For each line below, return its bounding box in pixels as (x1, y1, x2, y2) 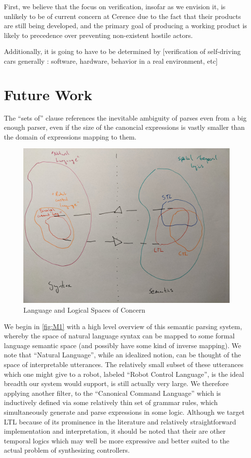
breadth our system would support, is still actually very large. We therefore (4, 378, 229, 388)
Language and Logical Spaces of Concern (23, 305, 145, 315)
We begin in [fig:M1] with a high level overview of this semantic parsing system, (4, 321, 242, 331)
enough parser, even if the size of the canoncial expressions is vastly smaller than (4, 122, 245, 132)
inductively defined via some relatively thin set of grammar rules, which (4, 397, 218, 407)
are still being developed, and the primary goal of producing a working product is (4, 20, 247, 31)
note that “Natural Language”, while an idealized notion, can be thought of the (4, 350, 241, 360)
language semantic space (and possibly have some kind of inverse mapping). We (4, 340, 241, 350)
